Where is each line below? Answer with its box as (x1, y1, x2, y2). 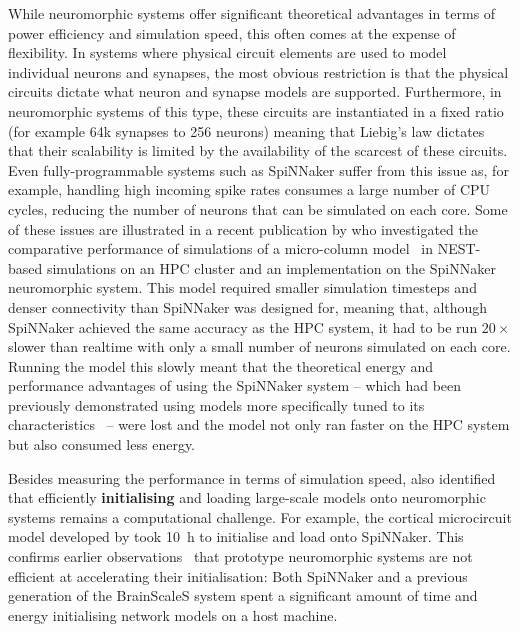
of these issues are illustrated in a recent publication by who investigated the (8, 218, 478, 239)
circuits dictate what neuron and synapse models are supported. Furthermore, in (8, 81, 502, 102)
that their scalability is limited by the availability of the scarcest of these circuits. (8, 140, 508, 161)
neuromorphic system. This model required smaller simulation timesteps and (8, 277, 477, 298)
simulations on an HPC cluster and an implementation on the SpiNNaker (46, 257, 496, 278)
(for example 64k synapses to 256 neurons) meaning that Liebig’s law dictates (8, 120, 485, 141)
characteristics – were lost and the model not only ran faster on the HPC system (8, 414, 510, 435)
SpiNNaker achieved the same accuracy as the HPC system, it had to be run (8, 316, 478, 337)
